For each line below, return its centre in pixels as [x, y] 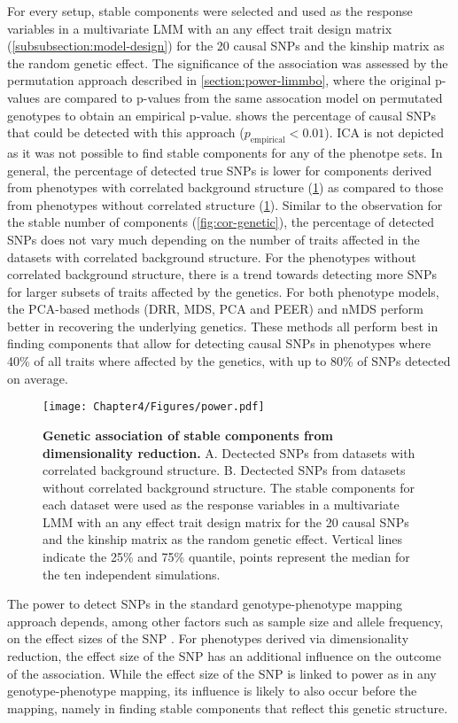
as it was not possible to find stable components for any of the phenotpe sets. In [225, 152]
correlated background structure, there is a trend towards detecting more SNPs [222, 274]
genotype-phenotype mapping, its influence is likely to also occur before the [212, 691]
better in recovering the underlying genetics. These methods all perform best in [223, 326]
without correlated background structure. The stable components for [229, 487]
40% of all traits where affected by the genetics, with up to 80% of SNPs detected [229, 361]
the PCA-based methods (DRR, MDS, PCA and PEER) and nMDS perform [215, 309]
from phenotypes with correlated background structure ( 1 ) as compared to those [225, 187]
